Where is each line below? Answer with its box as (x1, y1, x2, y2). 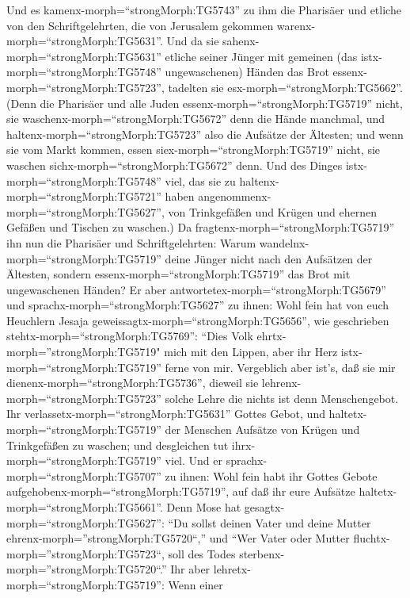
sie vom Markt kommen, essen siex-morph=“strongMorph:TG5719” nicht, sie (6, 141, 381, 158)
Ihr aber (170, 561, 211, 577)
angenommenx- (198, 188, 271, 205)
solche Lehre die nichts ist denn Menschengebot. (165, 389, 399, 406)
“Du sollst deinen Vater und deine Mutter (168, 514, 371, 531)
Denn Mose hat (166, 499, 241, 515)
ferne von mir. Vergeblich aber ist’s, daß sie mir (165, 358, 396, 375)
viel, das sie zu (165, 172, 236, 189)
